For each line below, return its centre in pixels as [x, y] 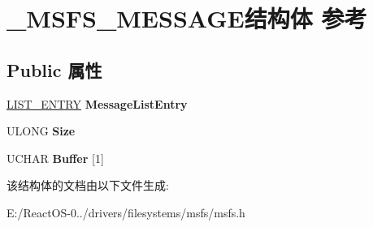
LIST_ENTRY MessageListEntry [97, 103]
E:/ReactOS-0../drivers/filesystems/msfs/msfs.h [126, 212]
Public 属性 [54, 69]
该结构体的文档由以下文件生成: [88, 185]
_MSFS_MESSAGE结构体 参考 [187, 18]
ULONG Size [41, 131]
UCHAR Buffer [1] [55, 158]
